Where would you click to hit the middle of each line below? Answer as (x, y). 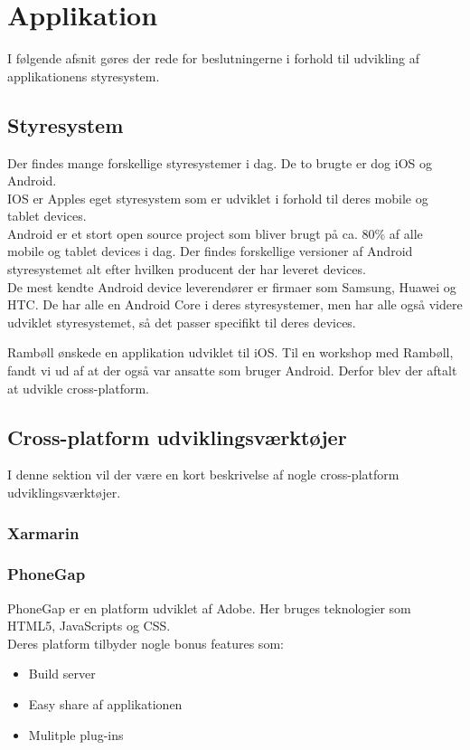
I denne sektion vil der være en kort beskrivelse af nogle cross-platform (203, 475)
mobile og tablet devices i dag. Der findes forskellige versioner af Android (210, 251)
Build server (62, 674)
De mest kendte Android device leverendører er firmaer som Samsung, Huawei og (232, 286)
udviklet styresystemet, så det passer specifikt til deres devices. (182, 322)
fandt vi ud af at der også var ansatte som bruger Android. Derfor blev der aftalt (232, 370)
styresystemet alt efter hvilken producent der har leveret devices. (187, 269)
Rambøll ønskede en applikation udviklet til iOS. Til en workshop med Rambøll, (230, 352)
